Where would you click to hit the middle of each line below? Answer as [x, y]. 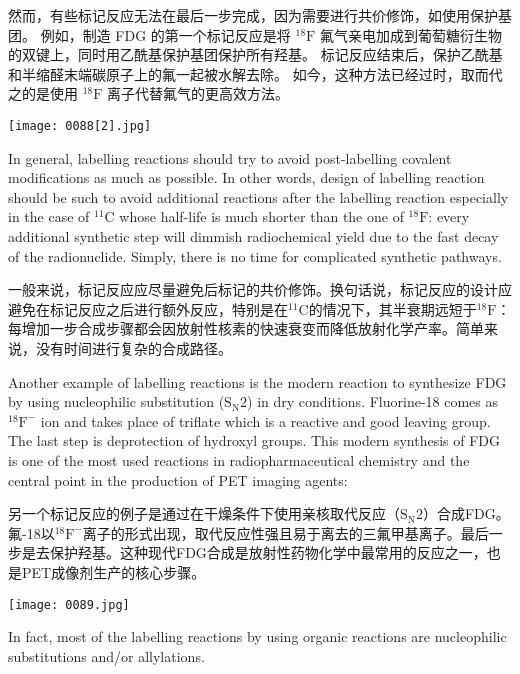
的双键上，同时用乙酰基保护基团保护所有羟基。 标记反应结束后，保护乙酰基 [255, 54]
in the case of [49, 216]
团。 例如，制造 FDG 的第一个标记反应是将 [149, 34]
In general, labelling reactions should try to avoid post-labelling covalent [230, 157]
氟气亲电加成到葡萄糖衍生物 [410, 34]
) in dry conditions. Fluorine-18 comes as [372, 401]
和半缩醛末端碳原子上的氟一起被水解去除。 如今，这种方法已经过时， [234, 73]
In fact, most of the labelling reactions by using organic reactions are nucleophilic [257, 636]
